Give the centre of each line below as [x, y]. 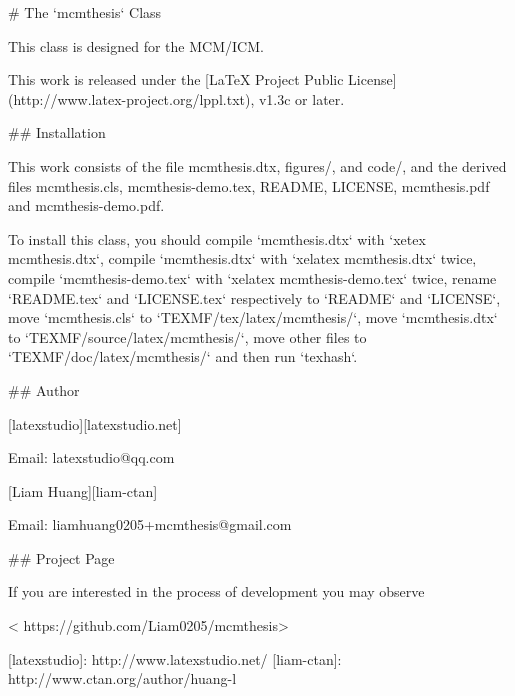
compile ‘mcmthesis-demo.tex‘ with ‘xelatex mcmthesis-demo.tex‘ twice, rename [252, 277]
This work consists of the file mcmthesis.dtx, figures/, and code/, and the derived [257, 165]
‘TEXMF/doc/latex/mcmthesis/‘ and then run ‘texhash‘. [183, 356]
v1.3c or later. [301, 98]
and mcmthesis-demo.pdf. [86, 205]
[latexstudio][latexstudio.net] [95, 423]
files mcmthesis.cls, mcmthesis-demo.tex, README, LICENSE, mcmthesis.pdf [249, 185]
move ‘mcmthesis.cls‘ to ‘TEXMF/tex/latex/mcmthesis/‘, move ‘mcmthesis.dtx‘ [253, 317]
